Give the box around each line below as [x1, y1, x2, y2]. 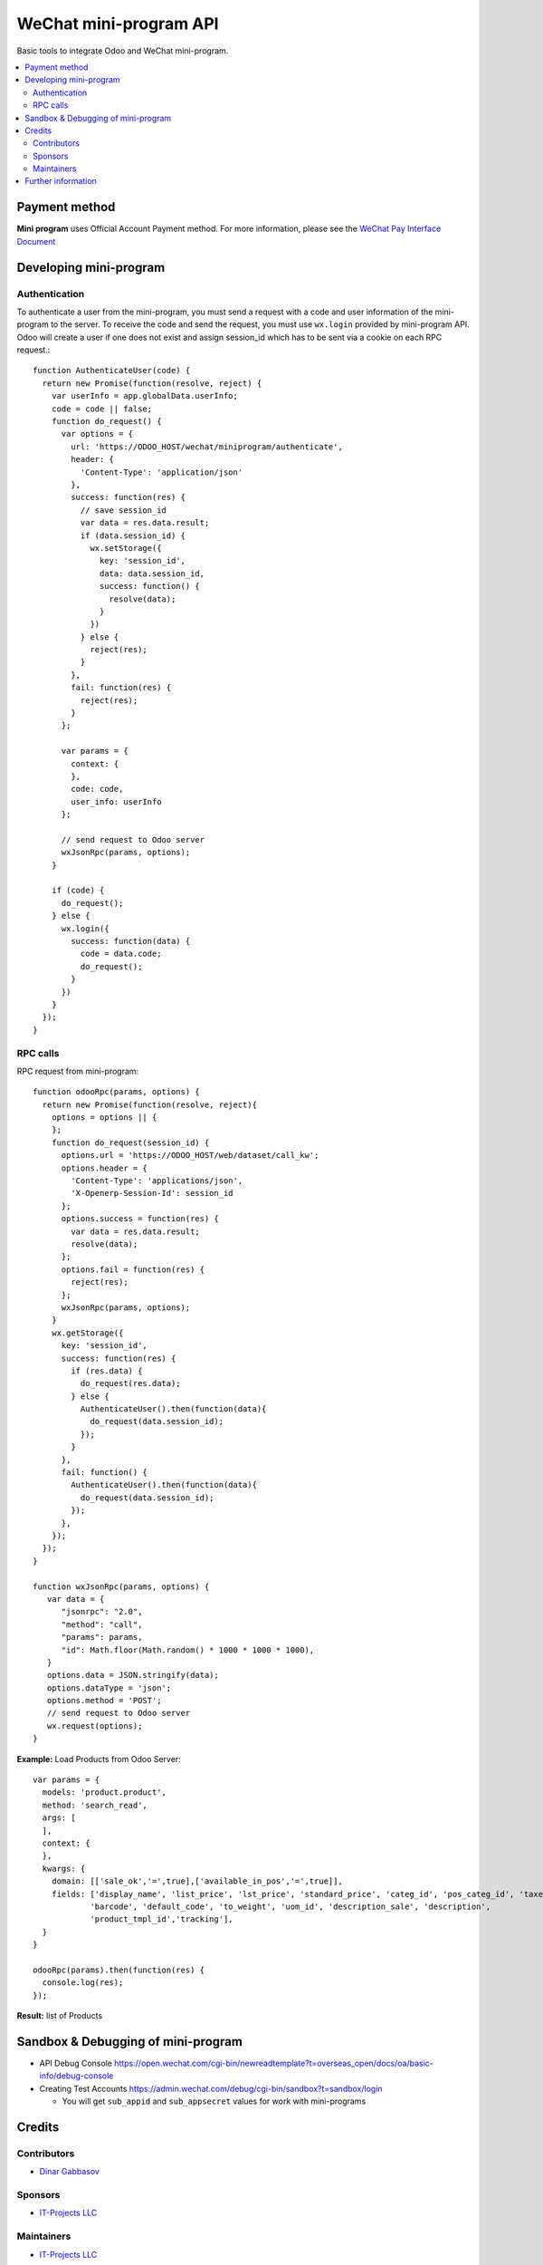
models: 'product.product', [42, 1788, 167, 1798]
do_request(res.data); [80, 1378, 181, 1389]
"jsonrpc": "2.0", [61, 1606, 143, 1617]
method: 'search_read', [42, 1799, 148, 1810]
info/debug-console [39, 2070, 114, 2081]
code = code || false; [51, 403, 153, 414]
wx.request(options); [46, 1720, 143, 1730]
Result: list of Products [16, 2010, 103, 2021]
